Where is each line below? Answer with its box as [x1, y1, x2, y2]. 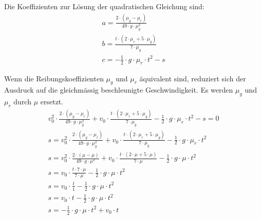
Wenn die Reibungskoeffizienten [4, 73, 104, 83]
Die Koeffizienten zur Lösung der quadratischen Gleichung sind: [4, 1, 204, 11]
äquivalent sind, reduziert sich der [139, 73, 246, 83]
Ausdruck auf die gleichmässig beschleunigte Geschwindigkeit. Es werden [4, 84, 233, 95]
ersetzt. [40, 96, 64, 107]
